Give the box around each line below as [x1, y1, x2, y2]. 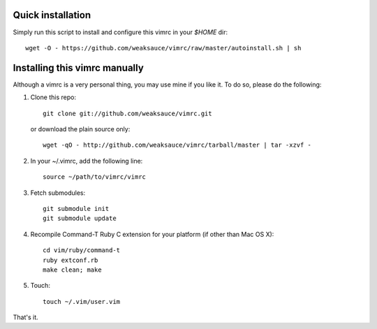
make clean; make [43, 265, 102, 274]
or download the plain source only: [30, 124, 131, 133]
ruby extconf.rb [43, 256, 98, 264]
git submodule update [43, 214, 117, 223]
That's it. [13, 313, 38, 321]
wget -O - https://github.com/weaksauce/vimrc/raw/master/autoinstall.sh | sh [25, 44, 302, 52]
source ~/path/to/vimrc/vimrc [43, 173, 147, 181]
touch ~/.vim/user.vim [43, 298, 121, 305]
